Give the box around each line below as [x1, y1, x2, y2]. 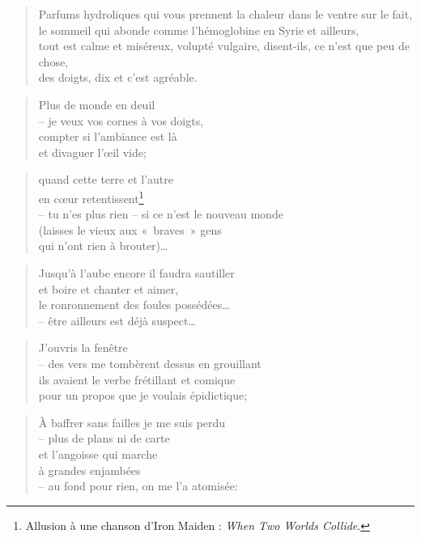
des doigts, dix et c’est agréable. [38, 69, 198, 86]
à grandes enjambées [38, 461, 141, 478]
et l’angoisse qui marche [38, 445, 158, 462]
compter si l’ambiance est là [38, 128, 177, 145]
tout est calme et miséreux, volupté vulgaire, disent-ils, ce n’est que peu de [38, 37, 410, 54]
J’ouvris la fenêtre [38, 339, 128, 356]
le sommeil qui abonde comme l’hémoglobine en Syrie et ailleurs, [38, 21, 359, 38]
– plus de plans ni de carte [38, 430, 170, 447]
